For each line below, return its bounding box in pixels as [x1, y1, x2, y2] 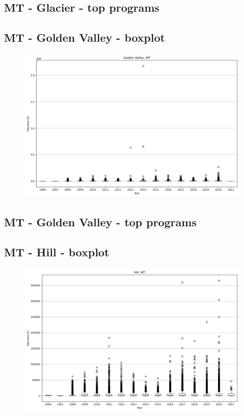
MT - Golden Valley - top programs [4, 214, 197, 230]
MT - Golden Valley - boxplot [4, 29, 165, 45]
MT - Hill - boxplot [4, 244, 109, 260]
